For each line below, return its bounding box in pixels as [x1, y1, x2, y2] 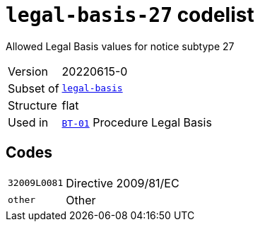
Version [8, 64, 48, 78]
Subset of [8, 81, 59, 95]
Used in [8, 115, 49, 129]
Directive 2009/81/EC [66, 175, 179, 190]
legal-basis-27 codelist [6, 3, 254, 27]
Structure [8, 98, 57, 112]
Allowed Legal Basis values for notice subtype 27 [6, 40, 235, 52]
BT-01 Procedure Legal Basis [61, 115, 212, 129]
